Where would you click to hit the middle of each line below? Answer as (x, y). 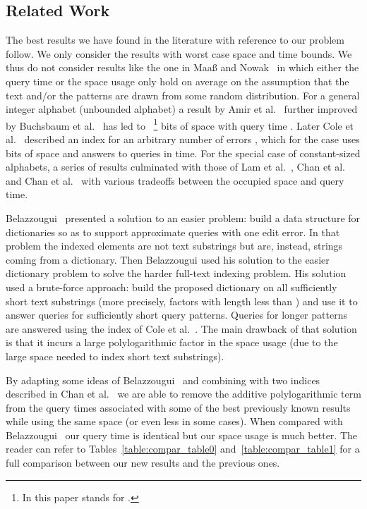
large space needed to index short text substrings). (115, 356)
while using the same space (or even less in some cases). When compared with (174, 421)
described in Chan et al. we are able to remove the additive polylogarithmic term (183, 394)
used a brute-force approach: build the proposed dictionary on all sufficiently (172, 287)
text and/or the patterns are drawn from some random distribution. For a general (183, 95)
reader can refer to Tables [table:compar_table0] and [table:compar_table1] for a (183, 449)
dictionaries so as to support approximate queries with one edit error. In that (173, 232)
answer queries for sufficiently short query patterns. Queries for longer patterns (176, 315)
